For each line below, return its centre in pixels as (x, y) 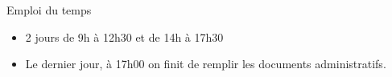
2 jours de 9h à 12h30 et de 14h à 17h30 (124, 36)
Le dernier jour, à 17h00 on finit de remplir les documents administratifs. (206, 64)
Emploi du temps (49, 10)
